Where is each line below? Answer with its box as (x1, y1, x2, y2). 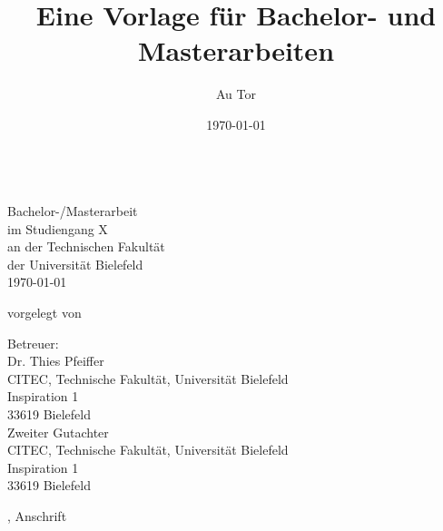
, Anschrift (7, 506, 67, 525)
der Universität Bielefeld (7, 254, 143, 273)
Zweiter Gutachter (7, 422, 109, 441)
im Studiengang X (7, 219, 108, 238)
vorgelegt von (7, 303, 82, 322)
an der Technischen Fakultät (7, 237, 165, 256)
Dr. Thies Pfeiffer (7, 351, 104, 370)
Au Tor (216, 84, 256, 103)
